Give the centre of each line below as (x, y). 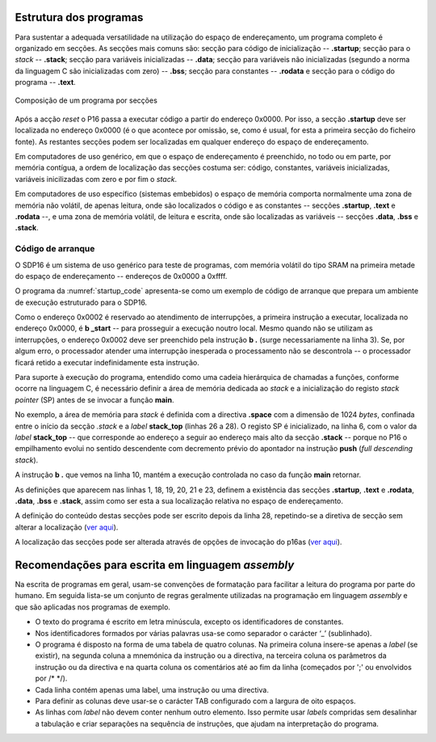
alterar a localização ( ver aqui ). (67, 527)
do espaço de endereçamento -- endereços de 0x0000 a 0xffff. (121, 276)
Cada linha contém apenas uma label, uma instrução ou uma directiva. (152, 689)
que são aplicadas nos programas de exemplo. (93, 607)
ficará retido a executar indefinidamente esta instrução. (107, 362)
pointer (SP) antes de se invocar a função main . (94, 399)
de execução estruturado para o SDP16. (81, 302)
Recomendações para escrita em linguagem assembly (155, 565)
